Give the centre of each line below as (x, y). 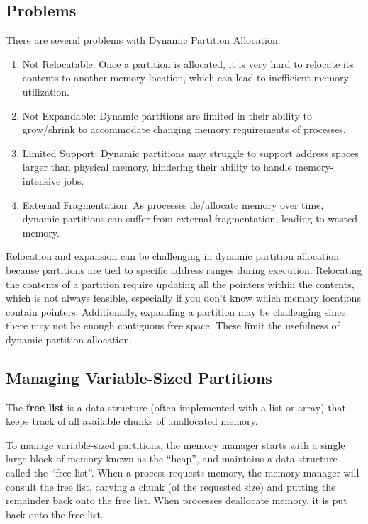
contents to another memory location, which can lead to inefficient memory (186, 78)
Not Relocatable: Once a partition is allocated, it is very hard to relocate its (188, 63)
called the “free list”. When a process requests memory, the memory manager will (183, 473)
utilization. (46, 91)
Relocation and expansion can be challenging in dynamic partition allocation (173, 256)
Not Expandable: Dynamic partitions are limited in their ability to (167, 115)
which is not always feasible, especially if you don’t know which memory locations (183, 298)
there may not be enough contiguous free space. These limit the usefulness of (173, 325)
